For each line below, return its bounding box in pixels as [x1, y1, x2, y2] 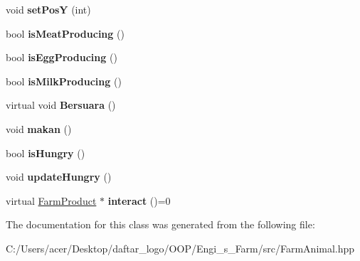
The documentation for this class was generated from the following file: [6, 217, 315, 232]
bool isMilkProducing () [6, 73, 122, 88]
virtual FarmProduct [6, 193, 97, 208]
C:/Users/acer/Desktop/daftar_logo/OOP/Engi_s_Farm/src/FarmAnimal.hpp [6, 240, 355, 255]
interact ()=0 [107, 193, 171, 208]
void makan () [6, 121, 72, 136]
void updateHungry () [6, 169, 112, 184]
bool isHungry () [6, 145, 85, 160]
